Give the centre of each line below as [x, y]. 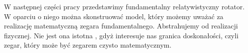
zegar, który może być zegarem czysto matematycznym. [88, 45]
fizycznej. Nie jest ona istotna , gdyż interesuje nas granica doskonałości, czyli [121, 35]
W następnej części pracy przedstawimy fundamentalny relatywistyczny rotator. [124, 6]
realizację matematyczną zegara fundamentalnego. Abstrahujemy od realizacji [121, 26]
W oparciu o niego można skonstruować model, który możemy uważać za [114, 16]
